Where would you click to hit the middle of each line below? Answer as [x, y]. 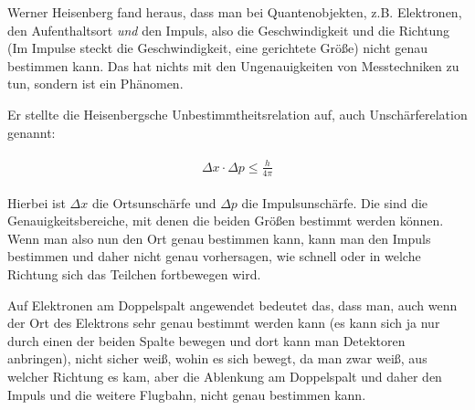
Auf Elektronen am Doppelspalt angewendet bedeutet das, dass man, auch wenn [232, 305]
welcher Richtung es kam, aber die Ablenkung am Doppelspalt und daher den [225, 376]
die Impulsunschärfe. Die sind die [335, 202]
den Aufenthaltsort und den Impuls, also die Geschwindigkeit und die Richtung [229, 30]
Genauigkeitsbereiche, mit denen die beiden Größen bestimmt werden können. [226, 221]
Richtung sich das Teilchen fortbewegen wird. [134, 273]
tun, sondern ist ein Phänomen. [95, 84]
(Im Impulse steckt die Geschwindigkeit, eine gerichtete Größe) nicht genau [218, 48]
